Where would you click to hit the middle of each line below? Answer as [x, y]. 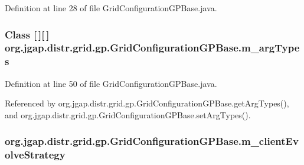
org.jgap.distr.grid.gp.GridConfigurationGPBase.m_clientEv [152, 141]
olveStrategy [35, 155]
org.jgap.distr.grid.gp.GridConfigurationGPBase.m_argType [152, 48]
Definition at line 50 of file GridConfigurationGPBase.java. [111, 83]
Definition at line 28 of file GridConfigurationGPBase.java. [111, 8]
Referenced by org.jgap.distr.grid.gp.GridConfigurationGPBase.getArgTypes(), [147, 103]
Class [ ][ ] [27, 34]
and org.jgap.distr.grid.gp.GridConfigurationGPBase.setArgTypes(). [128, 114]
